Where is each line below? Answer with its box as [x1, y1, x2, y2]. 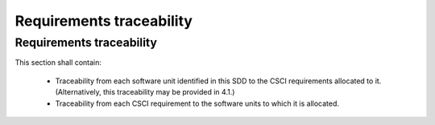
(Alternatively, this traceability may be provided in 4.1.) [55, 87, 235, 97]
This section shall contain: [14, 58, 102, 67]
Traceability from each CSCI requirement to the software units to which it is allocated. [55, 99, 340, 108]
